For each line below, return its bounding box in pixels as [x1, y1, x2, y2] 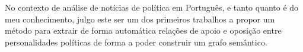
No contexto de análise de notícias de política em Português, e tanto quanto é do [5, 1, 299, 13]
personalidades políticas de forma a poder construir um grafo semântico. [5, 35, 267, 48]
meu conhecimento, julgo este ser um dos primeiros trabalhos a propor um [5, 12, 275, 25]
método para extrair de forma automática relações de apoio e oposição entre [5, 24, 282, 37]
